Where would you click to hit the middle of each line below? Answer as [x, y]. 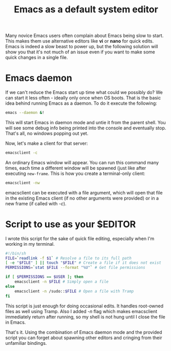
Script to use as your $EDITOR [71, 224]
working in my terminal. [30, 244]
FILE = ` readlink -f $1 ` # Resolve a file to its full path [68, 258]
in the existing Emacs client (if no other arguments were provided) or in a [82, 198]
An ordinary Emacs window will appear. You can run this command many [82, 162]
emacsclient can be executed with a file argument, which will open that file [84, 192]
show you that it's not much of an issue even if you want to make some [80, 52]
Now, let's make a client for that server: [47, 143]
